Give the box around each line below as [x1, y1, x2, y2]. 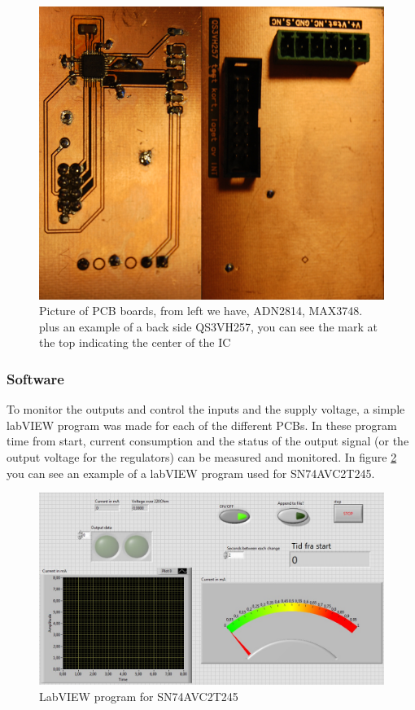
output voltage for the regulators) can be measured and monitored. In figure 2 [7, 448, 397, 465]
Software [7, 368, 64, 388]
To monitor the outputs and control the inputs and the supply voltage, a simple [7, 401, 405, 418]
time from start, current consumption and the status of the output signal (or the [7, 432, 409, 449]
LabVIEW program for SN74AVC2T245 [39, 687, 238, 704]
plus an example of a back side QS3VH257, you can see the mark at [39, 318, 378, 335]
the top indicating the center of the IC [39, 334, 231, 351]
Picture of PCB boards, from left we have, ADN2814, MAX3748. [39, 302, 363, 319]
